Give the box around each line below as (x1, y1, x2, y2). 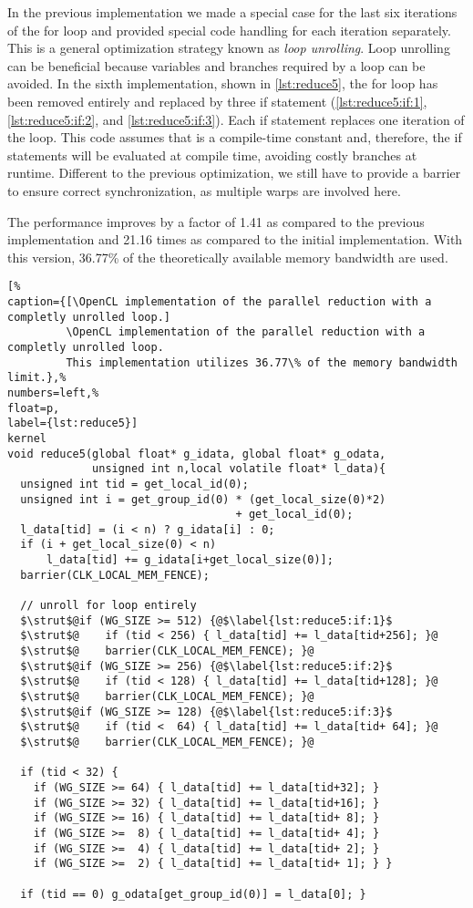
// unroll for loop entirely (20, 599, 197, 613)
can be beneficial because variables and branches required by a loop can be (7, 56, 426, 75)
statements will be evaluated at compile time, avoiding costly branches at (7, 145, 417, 164)
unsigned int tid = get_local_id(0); (20, 477, 249, 490)
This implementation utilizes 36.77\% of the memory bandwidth (66, 356, 458, 369)
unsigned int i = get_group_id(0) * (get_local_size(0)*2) (20, 492, 386, 506)
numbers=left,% (7, 386, 99, 399)
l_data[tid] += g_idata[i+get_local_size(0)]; (46, 553, 334, 567)
